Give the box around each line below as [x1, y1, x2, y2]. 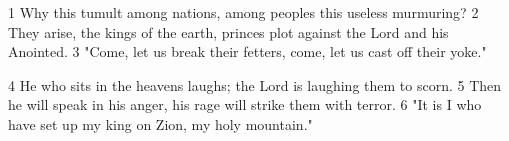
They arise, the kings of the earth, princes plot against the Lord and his [8, 21, 449, 42]
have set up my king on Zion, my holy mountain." [8, 113, 313, 134]
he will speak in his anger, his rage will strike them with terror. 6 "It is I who [8, 94, 482, 115]
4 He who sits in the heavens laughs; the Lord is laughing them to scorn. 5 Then [8, 74, 502, 95]
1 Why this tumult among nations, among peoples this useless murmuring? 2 [8, 2, 479, 22]
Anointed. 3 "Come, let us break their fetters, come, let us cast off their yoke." [8, 41, 487, 62]
